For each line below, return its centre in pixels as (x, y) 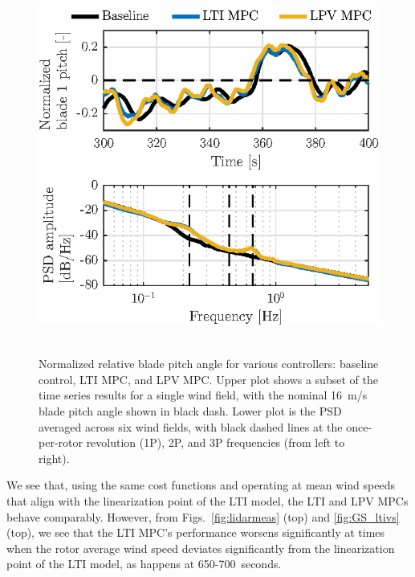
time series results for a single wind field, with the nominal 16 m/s (203, 395)
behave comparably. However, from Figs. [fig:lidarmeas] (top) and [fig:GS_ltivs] (203, 516)
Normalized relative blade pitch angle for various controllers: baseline (209, 364)
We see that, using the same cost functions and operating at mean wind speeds (201, 485)
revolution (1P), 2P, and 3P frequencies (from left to (216, 442)
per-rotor (61, 442)
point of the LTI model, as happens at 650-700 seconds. (144, 564)
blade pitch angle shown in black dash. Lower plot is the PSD (190, 410)
